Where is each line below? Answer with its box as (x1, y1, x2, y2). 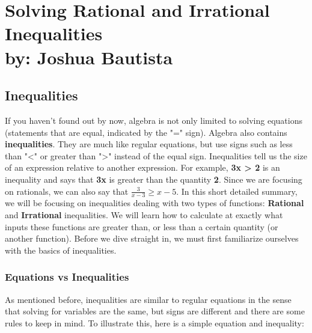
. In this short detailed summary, (176, 185, 298, 197)
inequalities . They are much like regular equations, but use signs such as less (5, 138, 293, 150)
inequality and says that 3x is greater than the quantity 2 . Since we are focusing (5, 173, 302, 185)
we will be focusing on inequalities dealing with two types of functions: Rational (5, 197, 304, 209)
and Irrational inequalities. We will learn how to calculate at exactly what (5, 208, 283, 221)
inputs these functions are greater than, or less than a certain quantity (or (5, 220, 278, 233)
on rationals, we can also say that (5, 185, 129, 197)
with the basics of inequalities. (5, 243, 117, 256)
